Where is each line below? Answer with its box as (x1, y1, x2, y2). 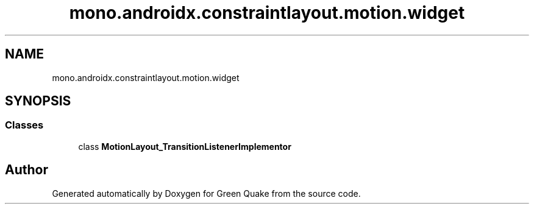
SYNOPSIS (5, 93, 71, 109)
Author (5, 162, 48, 178)
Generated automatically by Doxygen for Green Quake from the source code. (52, 188, 361, 199)
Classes (5, 119, 44, 132)
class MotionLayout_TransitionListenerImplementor (78, 141, 291, 152)
